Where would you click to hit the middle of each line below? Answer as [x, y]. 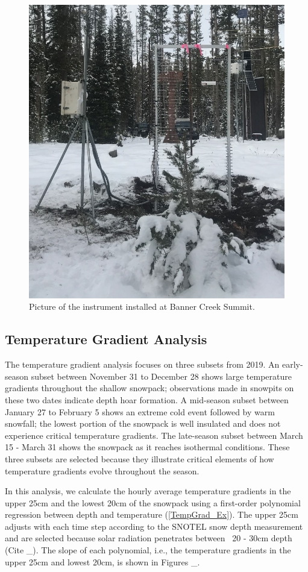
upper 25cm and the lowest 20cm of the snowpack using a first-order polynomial [153, 502]
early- [292, 364]
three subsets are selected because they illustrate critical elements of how [140, 458]
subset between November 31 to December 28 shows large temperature [161, 376]
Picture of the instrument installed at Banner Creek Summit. [142, 306]
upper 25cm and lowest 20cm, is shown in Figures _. [102, 561]
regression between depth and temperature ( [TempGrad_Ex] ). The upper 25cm [152, 514]
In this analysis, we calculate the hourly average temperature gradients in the [148, 491]
